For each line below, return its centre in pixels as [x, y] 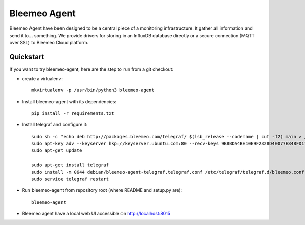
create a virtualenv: [42, 78]
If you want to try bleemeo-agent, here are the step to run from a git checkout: [91, 69]
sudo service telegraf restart [70, 179]
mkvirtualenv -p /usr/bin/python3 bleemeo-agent [93, 90]
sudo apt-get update [57, 151]
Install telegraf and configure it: [55, 125]
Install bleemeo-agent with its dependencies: [69, 102]
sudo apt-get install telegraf [70, 165]
